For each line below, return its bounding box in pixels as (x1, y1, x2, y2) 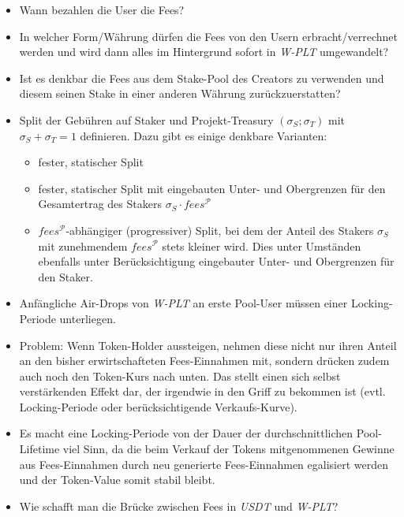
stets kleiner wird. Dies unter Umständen (162, 237, 361, 254)
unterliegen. (59, 310, 116, 326)
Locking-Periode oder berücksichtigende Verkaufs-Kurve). (19, 398, 297, 415)
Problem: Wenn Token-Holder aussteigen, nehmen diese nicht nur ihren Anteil (19, 337, 397, 353)
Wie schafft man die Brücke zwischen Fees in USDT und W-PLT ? (19, 497, 339, 514)
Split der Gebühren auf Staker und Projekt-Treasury (19, 111, 274, 128)
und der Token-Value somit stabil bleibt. (19, 471, 215, 488)
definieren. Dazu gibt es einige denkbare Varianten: (80, 127, 327, 143)
